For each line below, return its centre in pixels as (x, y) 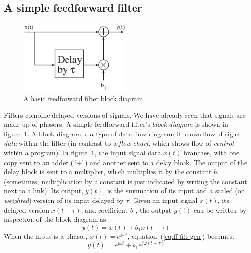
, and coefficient (104, 210)
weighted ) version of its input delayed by (64, 200)
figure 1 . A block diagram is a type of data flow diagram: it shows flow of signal (123, 133)
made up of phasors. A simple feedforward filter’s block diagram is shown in (116, 124)
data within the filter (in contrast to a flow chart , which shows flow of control (119, 143)
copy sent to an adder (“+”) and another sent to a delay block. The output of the (126, 162)
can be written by (220, 210)
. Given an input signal (163, 200)
